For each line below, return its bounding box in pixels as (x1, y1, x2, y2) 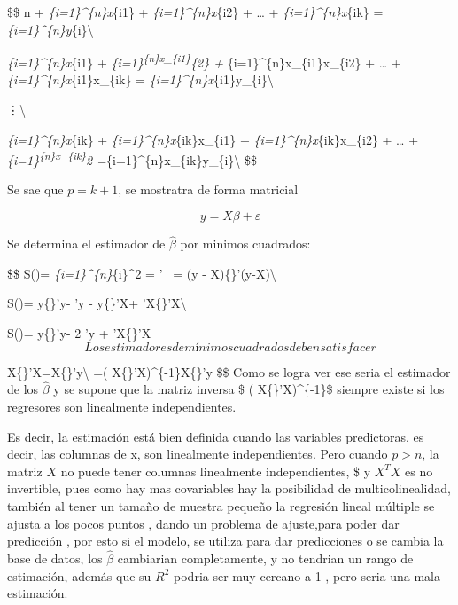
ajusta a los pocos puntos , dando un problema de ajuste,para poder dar (7, 514, 400, 532)
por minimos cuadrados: (180, 234, 311, 253)
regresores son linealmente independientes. (7, 397, 237, 416)
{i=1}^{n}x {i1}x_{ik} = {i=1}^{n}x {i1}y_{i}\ (7, 70, 274, 89)
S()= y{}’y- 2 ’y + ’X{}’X (7, 324, 151, 342)
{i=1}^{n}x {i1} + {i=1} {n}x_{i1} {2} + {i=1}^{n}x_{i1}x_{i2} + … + (7, 51, 401, 71)
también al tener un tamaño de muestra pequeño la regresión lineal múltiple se (7, 497, 435, 515)
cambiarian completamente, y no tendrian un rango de (117, 549, 414, 568)
